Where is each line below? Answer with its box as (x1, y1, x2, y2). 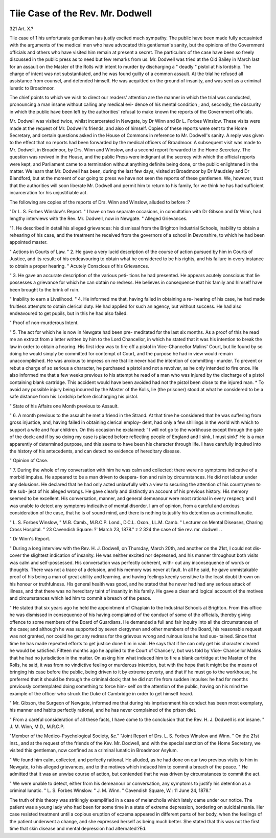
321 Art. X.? (9, 26, 34, 32)
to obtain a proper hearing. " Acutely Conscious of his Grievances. (9, 263, 149, 269)
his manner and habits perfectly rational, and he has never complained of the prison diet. (9, 707, 197, 713)
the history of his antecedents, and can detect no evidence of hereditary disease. (9, 448, 181, 455)
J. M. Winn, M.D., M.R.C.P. (9, 723, 65, 730)
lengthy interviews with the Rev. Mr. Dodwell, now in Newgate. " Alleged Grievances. (9, 215, 188, 222)
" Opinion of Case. (9, 458, 49, 464)
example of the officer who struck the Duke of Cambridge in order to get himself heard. (9, 690, 194, 696)
